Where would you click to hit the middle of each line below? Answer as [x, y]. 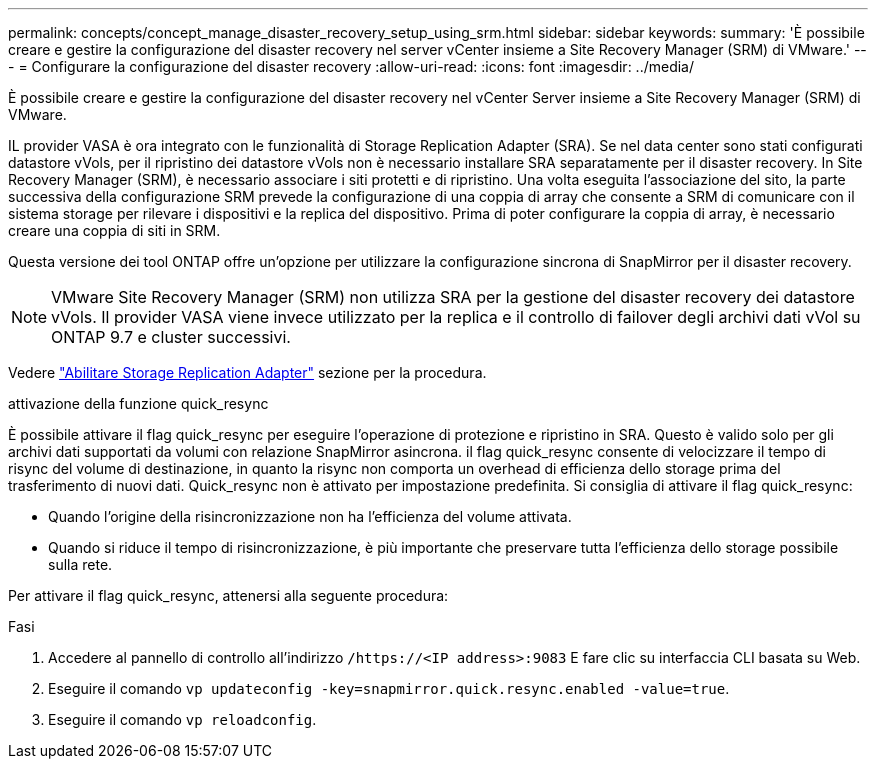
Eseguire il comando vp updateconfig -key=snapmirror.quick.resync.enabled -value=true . [389, 688]
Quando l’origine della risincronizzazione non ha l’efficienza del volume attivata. [310, 516]
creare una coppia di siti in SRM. [114, 230]
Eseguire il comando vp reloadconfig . [182, 719]
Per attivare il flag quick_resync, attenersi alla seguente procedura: [228, 595]
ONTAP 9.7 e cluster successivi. [171, 337]
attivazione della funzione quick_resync [138, 403]
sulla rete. [80, 564]
